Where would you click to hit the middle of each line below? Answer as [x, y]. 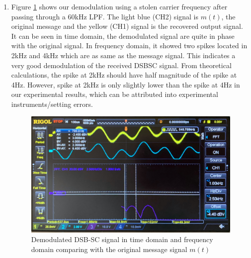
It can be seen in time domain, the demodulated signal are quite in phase [123, 36]
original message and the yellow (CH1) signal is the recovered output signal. [127, 26]
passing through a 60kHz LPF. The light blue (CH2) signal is [105, 16]
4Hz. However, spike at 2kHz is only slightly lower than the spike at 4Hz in [125, 84]
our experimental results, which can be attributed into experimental [115, 94]
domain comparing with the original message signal [109, 249]
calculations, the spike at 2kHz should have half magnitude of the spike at [124, 75]
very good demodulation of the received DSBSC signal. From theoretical [121, 65]
